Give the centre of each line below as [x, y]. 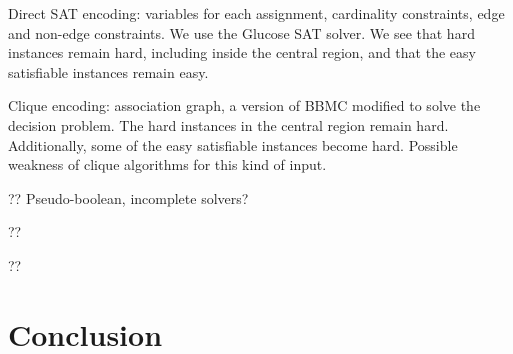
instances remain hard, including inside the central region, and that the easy [242, 52]
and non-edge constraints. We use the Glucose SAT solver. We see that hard [241, 32]
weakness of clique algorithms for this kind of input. [167, 164]
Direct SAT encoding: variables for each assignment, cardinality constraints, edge [256, 13]
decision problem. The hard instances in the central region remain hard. [228, 124]
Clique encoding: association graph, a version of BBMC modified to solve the [244, 105]
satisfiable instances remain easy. [108, 71]
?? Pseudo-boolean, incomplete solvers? [128, 197]
